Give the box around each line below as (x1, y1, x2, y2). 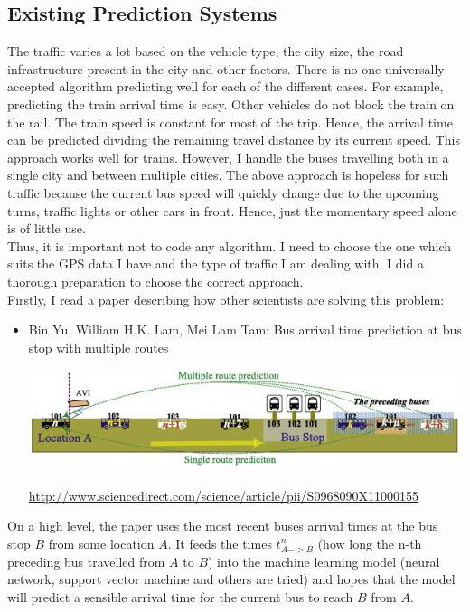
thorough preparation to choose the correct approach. (7, 271, 304, 290)
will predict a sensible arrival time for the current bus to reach (7, 587, 353, 606)
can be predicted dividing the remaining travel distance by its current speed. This (7, 130, 461, 149)
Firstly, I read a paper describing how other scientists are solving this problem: (7, 289, 445, 308)
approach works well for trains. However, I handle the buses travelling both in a (7, 147, 449, 166)
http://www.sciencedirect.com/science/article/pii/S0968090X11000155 (28, 485, 418, 504)
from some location (48, 533, 155, 552)
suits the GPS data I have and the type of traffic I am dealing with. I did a (7, 254, 424, 273)
